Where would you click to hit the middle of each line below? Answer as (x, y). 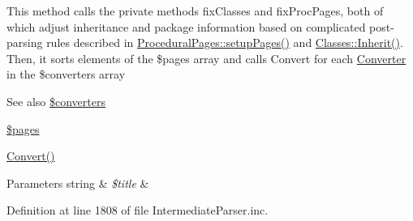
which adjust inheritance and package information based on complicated (186, 26)
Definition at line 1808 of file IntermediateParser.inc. (138, 210)
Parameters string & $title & (78, 183)
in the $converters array (66, 74)
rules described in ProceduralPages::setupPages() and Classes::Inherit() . (225, 42)
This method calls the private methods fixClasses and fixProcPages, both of (195, 11)
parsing (25, 42)
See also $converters (56, 101)
